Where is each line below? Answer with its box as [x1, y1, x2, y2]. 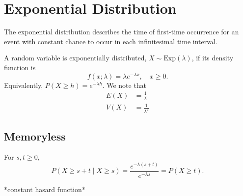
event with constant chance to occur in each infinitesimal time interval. [4, 36, 217, 46]
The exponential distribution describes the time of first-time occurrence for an [4, 27, 239, 37]
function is [4, 62, 36, 72]
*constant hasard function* [4, 184, 85, 194]
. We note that [102, 80, 147, 90]
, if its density [191, 53, 234, 63]
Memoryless [4, 129, 66, 144]
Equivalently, [4, 80, 43, 90]
